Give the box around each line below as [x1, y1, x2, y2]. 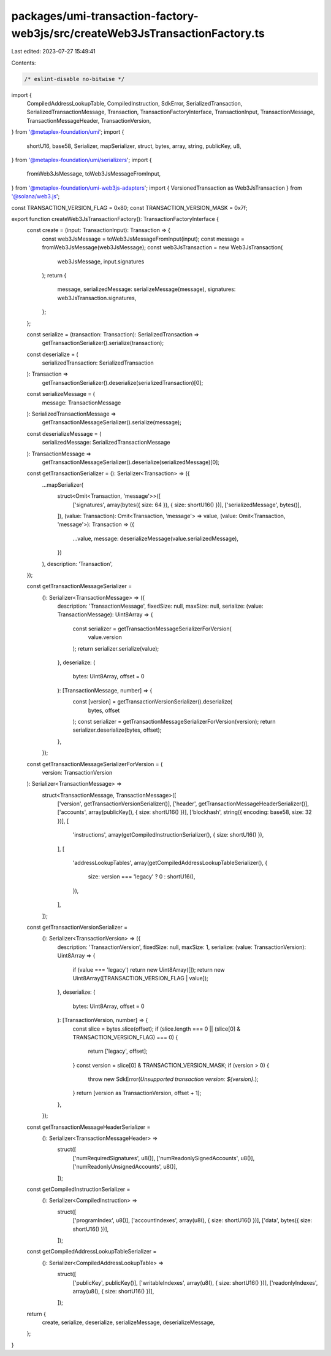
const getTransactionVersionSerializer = [26, 924, 128, 931]
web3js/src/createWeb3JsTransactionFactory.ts [11, 26, 265, 40]
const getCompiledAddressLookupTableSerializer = [26, 1248, 157, 1255]
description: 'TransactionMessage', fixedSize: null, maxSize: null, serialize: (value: [57, 602, 264, 610]
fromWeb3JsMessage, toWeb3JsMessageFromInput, [26, 170, 161, 177]
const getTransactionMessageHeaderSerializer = [26, 1123, 151, 1131]
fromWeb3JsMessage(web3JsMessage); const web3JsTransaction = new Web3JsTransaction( [42, 244, 283, 251]
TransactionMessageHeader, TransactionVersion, [26, 117, 151, 124]
